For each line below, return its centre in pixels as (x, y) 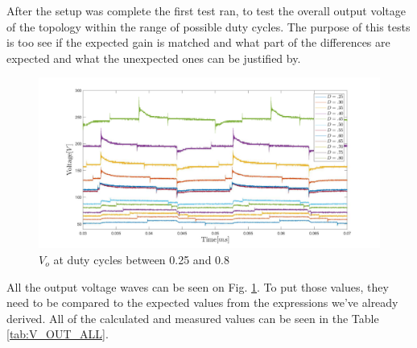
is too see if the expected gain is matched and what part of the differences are (198, 42)
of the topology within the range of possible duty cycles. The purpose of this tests (208, 26)
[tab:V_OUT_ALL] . (58, 334)
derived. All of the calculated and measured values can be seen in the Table (193, 318)
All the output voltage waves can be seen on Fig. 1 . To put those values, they (198, 286)
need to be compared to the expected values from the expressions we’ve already (202, 302)
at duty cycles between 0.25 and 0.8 (141, 259)
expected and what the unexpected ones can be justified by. (154, 58)
